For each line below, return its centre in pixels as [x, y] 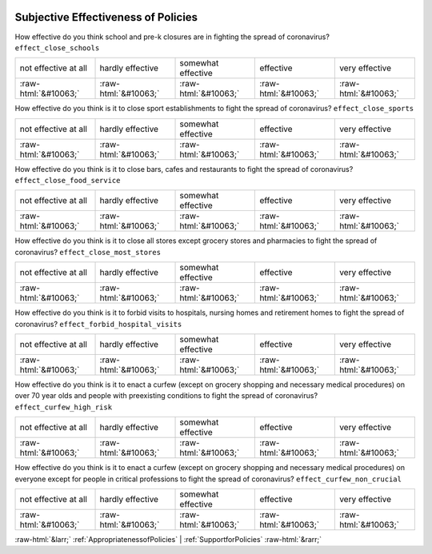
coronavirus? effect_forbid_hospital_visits [98, 324]
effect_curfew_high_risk [63, 407]
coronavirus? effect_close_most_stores [88, 252]
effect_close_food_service [68, 181]
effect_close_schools [57, 48]
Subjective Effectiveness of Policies [106, 17]
